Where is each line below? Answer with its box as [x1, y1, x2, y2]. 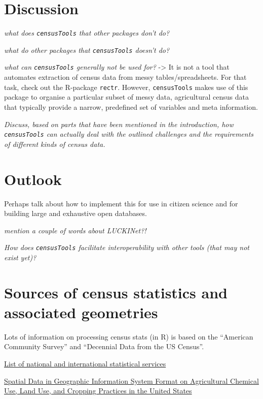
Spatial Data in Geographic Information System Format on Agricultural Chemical [4, 375, 259, 386]
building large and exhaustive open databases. [4, 208, 147, 219]
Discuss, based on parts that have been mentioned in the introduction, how [4, 118, 234, 129]
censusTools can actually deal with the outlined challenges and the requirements [4, 129, 254, 139]
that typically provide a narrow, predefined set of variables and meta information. [4, 101, 258, 112]
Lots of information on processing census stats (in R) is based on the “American [4, 331, 253, 342]
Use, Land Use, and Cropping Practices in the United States [4, 385, 192, 396]
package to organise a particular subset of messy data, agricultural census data [4, 91, 249, 102]
